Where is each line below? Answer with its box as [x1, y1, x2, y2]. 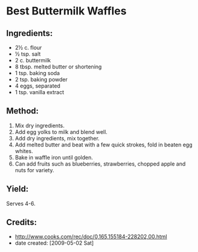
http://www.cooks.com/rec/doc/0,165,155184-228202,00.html [14, 233, 167, 241]
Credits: [6, 217, 37, 227]
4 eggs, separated [14, 82, 61, 89]
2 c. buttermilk [14, 57, 51, 64]
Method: [6, 106, 39, 116]
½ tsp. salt [14, 50, 41, 58]
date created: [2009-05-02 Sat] [14, 239, 94, 247]
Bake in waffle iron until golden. [14, 154, 93, 161]
